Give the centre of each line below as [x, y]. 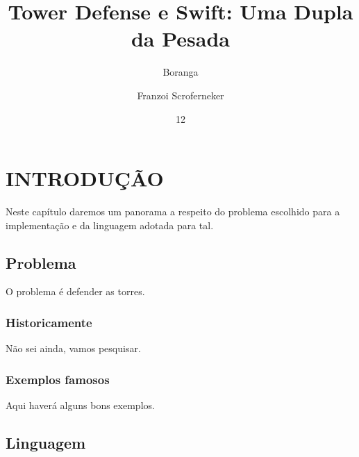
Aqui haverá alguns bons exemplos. [80, 405]
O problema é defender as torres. [75, 291]
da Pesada [181, 39]
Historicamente [49, 322]
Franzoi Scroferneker [181, 95]
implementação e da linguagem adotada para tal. [110, 225]
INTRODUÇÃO [85, 178]
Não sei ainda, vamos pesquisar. [73, 348]
